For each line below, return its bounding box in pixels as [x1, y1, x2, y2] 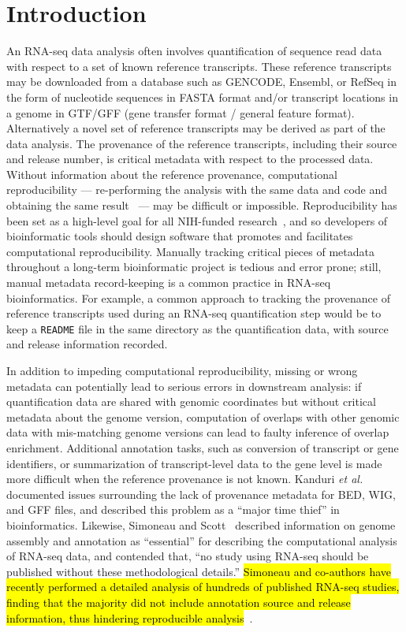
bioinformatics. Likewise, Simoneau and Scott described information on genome [6, 517, 396, 533]
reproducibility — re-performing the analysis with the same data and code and [6, 181, 388, 198]
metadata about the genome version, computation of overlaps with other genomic [6, 408, 400, 425]
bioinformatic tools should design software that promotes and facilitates [6, 228, 353, 244]
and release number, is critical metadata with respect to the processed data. [6, 151, 374, 167]
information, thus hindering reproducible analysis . [6, 609, 253, 626]
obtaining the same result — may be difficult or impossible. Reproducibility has [6, 197, 397, 214]
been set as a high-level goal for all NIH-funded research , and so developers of [6, 212, 388, 229]
